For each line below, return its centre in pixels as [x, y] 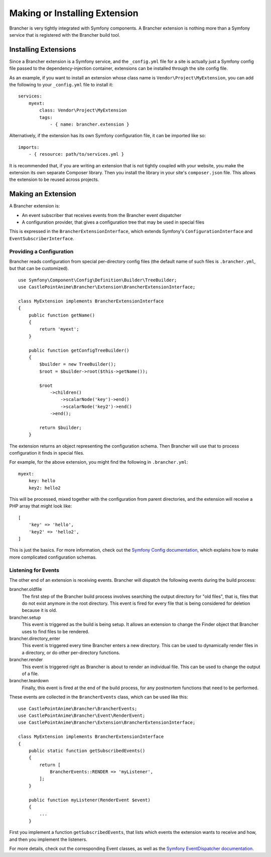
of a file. [30, 674]
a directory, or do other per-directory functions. [71, 653]
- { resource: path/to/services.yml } [76, 154]
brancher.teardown [29, 681]
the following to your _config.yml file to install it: [61, 85]
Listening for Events [34, 570]
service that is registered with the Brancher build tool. [65, 35]
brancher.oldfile [26, 589]
